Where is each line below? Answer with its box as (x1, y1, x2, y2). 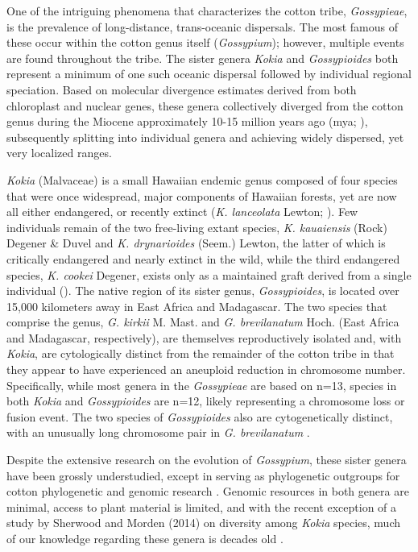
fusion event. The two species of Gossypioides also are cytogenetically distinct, (6, 408, 393, 425)
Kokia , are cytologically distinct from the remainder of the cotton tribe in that (6, 345, 395, 362)
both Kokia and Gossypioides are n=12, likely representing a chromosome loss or (6, 392, 405, 409)
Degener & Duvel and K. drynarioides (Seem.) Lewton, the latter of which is (6, 234, 386, 251)
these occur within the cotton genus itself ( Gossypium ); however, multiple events (6, 34, 404, 51)
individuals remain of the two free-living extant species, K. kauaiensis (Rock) (6, 218, 387, 235)
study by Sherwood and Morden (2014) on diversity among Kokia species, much (6, 514, 401, 531)
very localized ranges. (6, 144, 112, 161)
